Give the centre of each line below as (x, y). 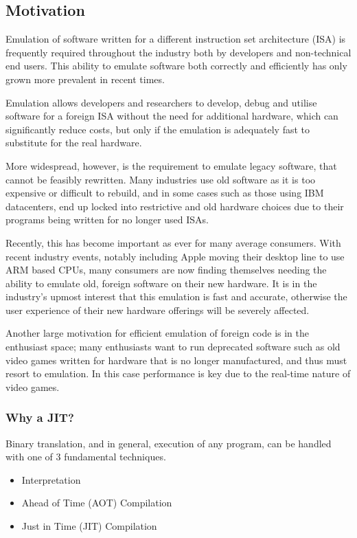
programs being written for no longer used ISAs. (107, 220)
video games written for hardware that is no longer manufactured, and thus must (176, 360)
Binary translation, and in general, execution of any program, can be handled (169, 443)
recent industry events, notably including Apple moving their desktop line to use (175, 256)
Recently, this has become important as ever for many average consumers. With (173, 242)
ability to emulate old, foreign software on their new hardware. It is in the (161, 283)
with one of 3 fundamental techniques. (86, 457)
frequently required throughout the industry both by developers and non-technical (178, 52)
